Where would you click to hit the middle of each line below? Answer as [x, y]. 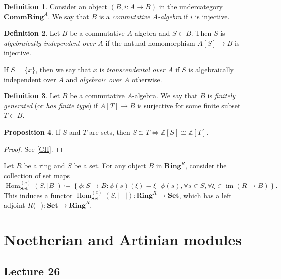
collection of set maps [37, 175]
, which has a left [205, 195]
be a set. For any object [110, 165]
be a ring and [45, 165]
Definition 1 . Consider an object [56, 6]
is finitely [221, 96]
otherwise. [147, 79]
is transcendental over [133, 69]
